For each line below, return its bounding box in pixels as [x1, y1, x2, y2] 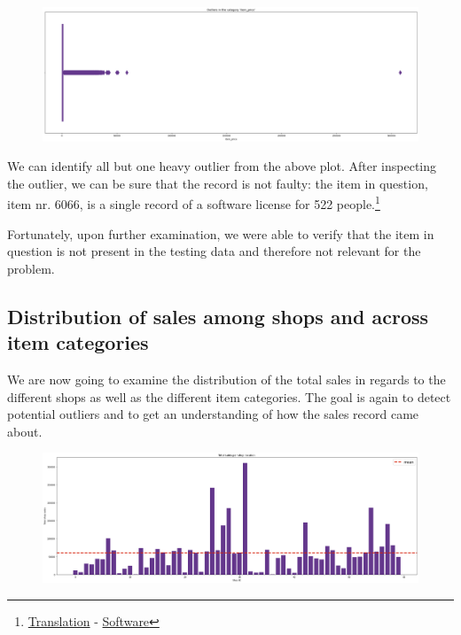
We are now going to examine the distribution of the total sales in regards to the [7, 369, 446, 388]
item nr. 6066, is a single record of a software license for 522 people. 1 [7, 192, 380, 213]
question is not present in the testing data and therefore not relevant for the [7, 242, 421, 260]
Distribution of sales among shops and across [7, 302, 429, 329]
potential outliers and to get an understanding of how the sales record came [7, 405, 419, 423]
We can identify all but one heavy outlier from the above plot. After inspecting [7, 157, 437, 175]
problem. [7, 259, 55, 277]
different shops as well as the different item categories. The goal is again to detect [7, 387, 451, 406]
